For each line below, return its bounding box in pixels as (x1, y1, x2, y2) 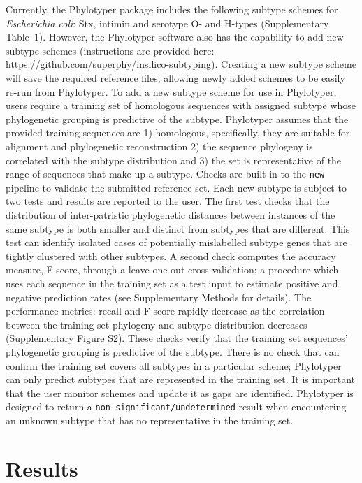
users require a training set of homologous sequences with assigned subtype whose (6, 98, 356, 113)
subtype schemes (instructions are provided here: (6, 43, 215, 57)
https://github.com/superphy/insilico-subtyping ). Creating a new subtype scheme (6, 57, 356, 71)
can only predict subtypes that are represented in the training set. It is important (6, 372, 355, 387)
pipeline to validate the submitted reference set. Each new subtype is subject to (6, 180, 347, 194)
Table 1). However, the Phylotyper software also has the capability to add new (6, 29, 344, 44)
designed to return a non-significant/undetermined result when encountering (6, 399, 347, 414)
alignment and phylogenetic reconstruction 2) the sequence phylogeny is (6, 138, 313, 153)
